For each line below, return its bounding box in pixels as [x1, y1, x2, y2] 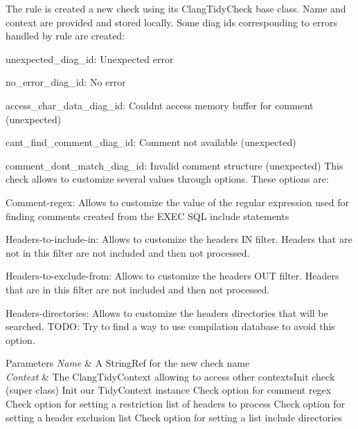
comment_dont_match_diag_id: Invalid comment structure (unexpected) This [6, 158, 343, 172]
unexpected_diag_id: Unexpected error [6, 51, 174, 66]
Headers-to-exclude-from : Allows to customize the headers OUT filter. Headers [6, 268, 339, 283]
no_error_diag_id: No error [6, 75, 126, 89]
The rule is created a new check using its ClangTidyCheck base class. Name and [6, 1, 346, 15]
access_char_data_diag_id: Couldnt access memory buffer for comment [6, 98, 314, 112]
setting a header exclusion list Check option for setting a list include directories [6, 410, 342, 424]
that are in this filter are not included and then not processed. [6, 282, 270, 296]
